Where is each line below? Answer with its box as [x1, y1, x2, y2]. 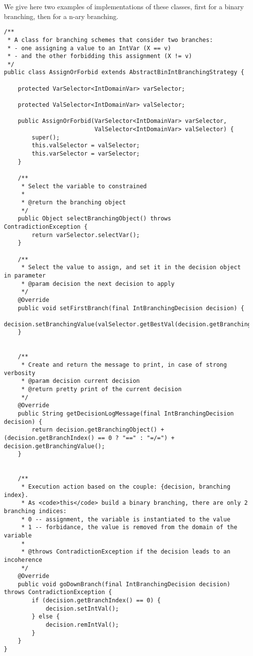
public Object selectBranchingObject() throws [18, 215, 171, 222]
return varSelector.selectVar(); [32, 231, 140, 239]
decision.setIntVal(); [45, 605, 119, 612]
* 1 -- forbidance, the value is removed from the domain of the [21, 524, 237, 531]
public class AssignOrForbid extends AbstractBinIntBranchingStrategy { [4, 69, 244, 76]
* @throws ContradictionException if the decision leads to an [21, 548, 231, 556]
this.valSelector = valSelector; [32, 142, 140, 149]
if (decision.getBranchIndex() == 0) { [32, 597, 161, 604]
